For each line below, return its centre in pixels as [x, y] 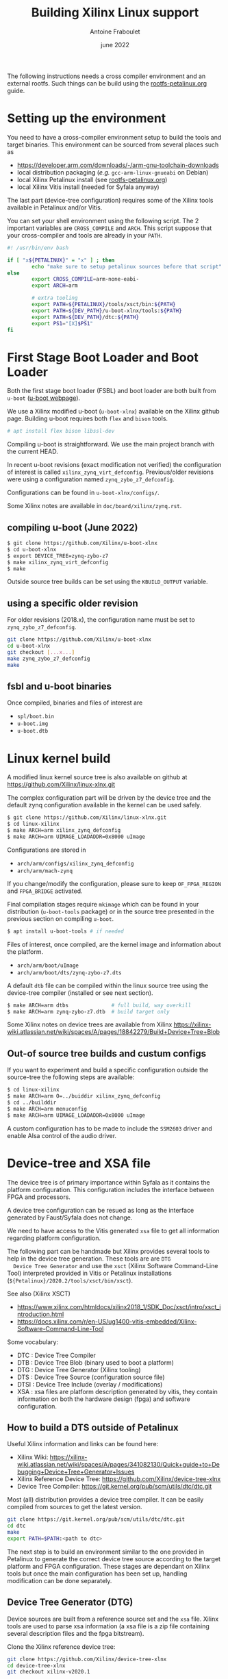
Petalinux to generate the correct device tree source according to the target [114, 1558]
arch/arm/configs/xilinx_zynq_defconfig [75, 863]
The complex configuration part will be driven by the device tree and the [109, 798]
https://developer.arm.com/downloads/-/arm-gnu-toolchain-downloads [118, 165]
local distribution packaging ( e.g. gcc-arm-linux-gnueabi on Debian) [113, 172]
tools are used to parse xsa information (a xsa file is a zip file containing [109, 1626]
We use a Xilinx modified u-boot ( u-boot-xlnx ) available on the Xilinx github [113, 412]
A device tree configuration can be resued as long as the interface [101, 1210]
